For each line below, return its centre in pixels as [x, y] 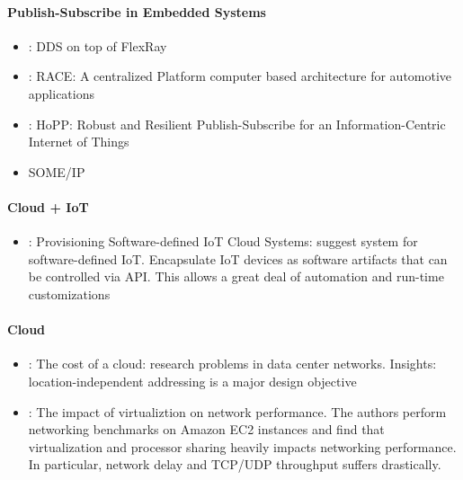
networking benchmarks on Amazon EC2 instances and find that [206, 429]
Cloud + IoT [48, 206]
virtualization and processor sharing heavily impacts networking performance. [242, 446]
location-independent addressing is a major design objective [192, 381]
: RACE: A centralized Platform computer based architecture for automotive [240, 76]
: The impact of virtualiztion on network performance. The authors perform [237, 411]
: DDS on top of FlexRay [98, 45]
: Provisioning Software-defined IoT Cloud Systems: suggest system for [223, 241]
